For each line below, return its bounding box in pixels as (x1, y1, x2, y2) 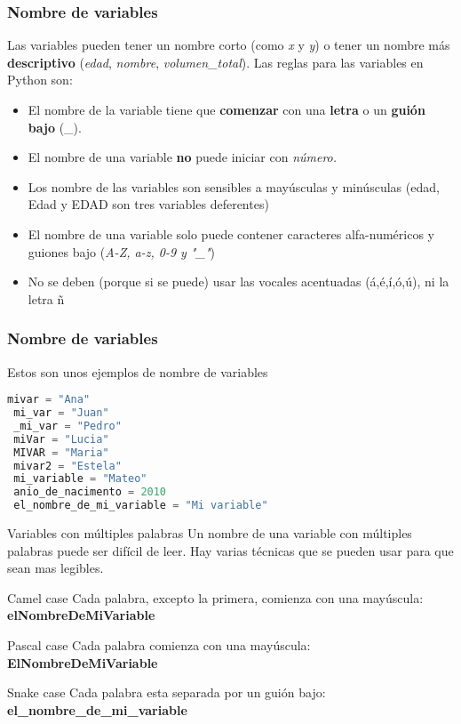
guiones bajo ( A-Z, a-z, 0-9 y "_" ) (28, 242, 215, 261)
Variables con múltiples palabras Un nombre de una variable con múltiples (7, 524, 412, 543)
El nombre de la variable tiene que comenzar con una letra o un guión (28, 101, 425, 118)
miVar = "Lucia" (13, 432, 109, 446)
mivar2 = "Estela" (13, 459, 122, 472)
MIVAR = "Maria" (13, 446, 109, 459)
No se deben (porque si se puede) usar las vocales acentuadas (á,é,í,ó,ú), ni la (28, 272, 449, 291)
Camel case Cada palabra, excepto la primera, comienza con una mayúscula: (7, 588, 424, 607)
